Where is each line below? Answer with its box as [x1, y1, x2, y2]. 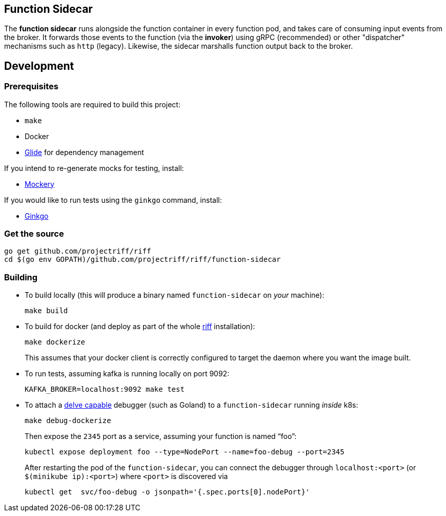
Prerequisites [4, 81, 58, 92]
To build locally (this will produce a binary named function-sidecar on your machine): [25, 291, 325, 300]
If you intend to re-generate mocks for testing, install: [4, 163, 184, 173]
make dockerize [25, 338, 86, 347]
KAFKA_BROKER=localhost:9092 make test [25, 385, 185, 394]
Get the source [4, 228, 64, 239]
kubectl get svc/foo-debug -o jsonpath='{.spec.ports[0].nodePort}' [25, 488, 310, 496]
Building [4, 272, 38, 282]
